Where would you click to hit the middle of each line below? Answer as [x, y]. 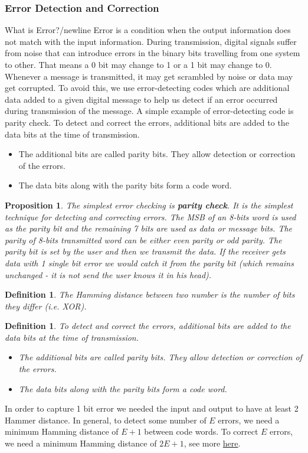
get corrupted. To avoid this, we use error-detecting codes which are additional [147, 88]
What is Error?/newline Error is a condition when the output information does [148, 30]
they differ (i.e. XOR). [46, 306]
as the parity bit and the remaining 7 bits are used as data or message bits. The [149, 228]
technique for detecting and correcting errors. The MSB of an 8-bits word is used [150, 216]
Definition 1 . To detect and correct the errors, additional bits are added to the [148, 326]
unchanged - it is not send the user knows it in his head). [108, 274]
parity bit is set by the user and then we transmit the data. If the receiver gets [145, 251]
